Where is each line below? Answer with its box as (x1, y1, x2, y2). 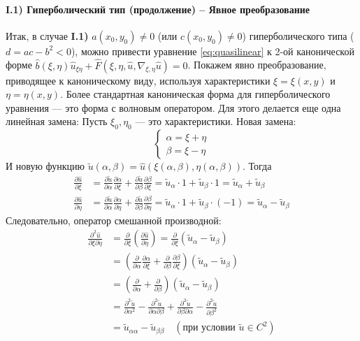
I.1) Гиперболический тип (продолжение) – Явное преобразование (6, 1, 310, 16)
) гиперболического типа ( (242, 28, 354, 43)
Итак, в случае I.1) (6, 28, 89, 43)
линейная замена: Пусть (6, 114, 108, 129)
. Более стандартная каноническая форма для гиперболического (60, 87, 331, 101)
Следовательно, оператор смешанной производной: (6, 212, 222, 227)
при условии (182, 323, 236, 333)
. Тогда (242, 159, 272, 173)
